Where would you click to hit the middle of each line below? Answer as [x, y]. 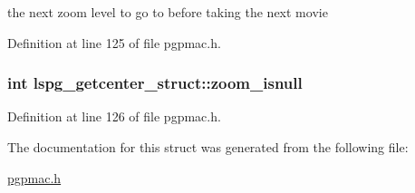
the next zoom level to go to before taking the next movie [168, 12]
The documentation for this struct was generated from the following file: [208, 147]
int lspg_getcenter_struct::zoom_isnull [155, 83]
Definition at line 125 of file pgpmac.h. [114, 42]
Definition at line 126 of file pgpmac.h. [114, 116]
